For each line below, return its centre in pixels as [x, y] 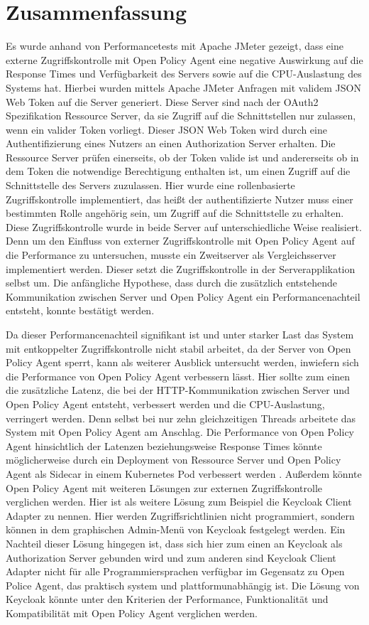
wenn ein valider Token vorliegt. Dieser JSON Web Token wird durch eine [166, 129]
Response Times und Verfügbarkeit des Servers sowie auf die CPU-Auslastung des [184, 74]
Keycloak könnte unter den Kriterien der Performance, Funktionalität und [167, 599]
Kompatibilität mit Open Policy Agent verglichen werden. [132, 613]
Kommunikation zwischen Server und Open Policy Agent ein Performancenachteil [183, 296]
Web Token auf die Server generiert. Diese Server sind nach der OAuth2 [162, 101]
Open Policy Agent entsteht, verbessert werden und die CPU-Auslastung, [165, 404]
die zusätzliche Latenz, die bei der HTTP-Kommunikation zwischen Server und [178, 390]
